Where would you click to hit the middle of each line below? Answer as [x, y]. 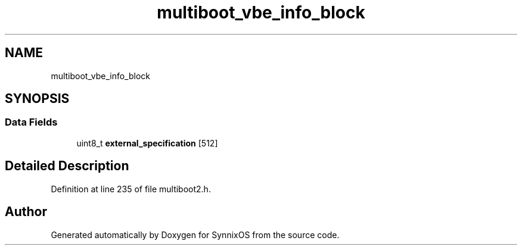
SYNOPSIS [37, 99]
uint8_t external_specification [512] [147, 143]
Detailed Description [67, 166]
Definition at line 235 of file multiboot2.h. [131, 189]
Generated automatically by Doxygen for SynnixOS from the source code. [195, 235]
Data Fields [31, 122]
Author [26, 212]
